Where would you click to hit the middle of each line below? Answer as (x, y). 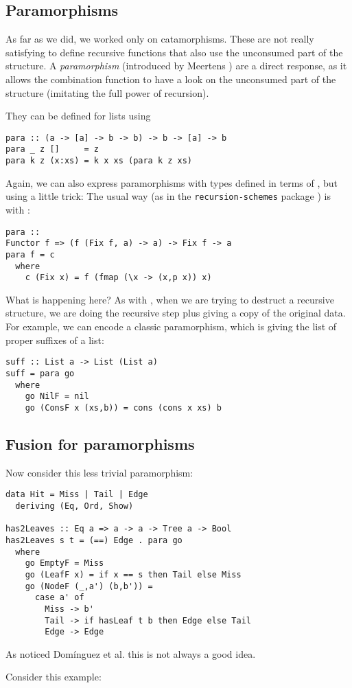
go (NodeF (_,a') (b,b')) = (89, 586)
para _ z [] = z (52, 149)
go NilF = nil (57, 397)
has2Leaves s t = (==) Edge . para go (94, 540)
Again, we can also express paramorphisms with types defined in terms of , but (172, 182)
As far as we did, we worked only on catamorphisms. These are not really (160, 39)
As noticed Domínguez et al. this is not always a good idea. (131, 653)
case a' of (59, 598)
